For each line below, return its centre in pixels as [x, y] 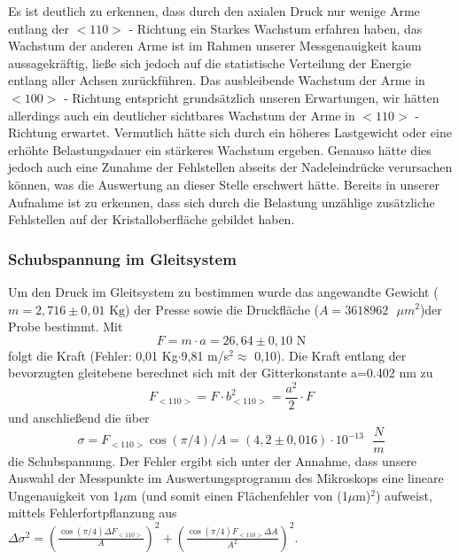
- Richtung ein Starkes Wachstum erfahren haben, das [276, 28]
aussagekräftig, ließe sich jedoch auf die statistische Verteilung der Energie [210, 62]
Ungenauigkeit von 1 [64, 495]
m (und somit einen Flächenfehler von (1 [237, 495]
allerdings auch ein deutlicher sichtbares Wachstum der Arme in [182, 115]
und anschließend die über [79, 418]
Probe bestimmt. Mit [66, 327]
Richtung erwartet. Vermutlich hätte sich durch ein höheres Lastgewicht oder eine [230, 132]
